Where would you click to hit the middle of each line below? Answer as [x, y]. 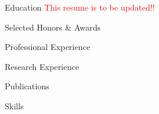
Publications [27, 86]
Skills [14, 105]
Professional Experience [47, 47]
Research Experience [42, 66]
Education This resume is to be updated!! [80, 7]
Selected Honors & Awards [53, 27]
